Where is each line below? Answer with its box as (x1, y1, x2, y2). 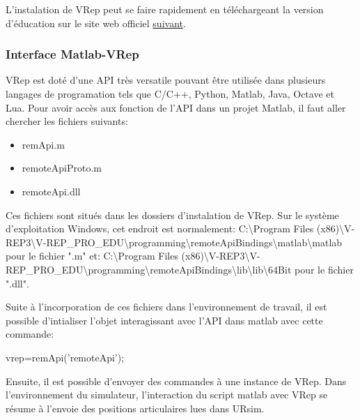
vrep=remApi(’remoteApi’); (6, 350, 125, 364)
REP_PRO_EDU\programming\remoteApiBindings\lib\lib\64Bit (6, 262, 292, 276)
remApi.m (22, 137, 65, 151)
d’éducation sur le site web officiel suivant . (6, 15, 186, 30)
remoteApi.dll (22, 183, 81, 198)
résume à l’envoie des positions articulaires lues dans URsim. (6, 400, 265, 415)
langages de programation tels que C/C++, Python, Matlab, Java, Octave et (6, 87, 334, 100)
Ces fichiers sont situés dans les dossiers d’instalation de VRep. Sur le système (6, 207, 339, 222)
